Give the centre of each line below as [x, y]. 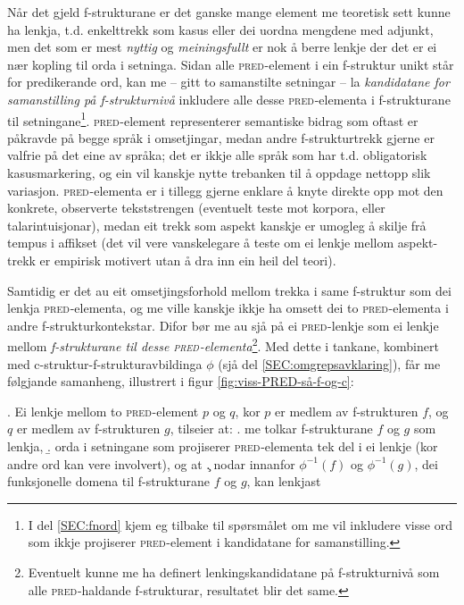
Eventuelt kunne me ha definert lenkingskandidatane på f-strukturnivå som [234, 571]
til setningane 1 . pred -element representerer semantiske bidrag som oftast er [213, 119]
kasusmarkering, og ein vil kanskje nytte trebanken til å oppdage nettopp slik [219, 172]
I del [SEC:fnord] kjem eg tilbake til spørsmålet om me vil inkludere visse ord [240, 524]
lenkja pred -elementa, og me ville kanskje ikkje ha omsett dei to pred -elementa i [228, 308]
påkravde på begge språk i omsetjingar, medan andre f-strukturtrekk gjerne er [221, 137]
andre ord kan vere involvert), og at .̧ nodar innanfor [151, 463]
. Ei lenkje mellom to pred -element [103, 411]
